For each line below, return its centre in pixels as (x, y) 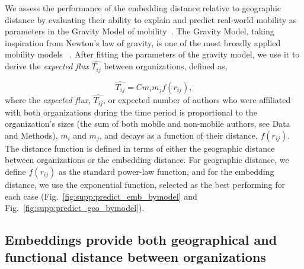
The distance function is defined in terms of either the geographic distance (140, 148)
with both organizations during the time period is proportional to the (131, 112)
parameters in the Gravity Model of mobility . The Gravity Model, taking (140, 31)
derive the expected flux (47, 66)
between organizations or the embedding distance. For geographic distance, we (147, 160)
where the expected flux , (48, 100)
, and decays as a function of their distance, (178, 135)
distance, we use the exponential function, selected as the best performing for (145, 184)
